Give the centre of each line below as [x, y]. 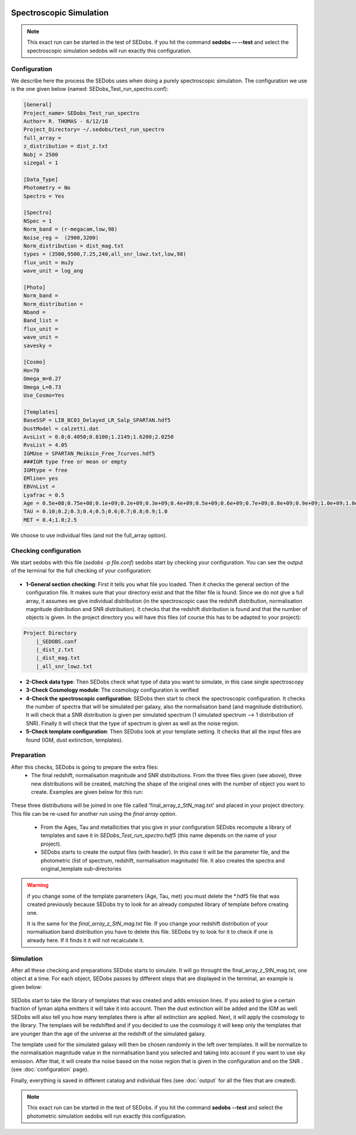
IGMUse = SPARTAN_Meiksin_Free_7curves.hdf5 [89, 453]
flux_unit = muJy [49, 262]
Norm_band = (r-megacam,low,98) [71, 229]
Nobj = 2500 [41, 155]
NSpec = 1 [38, 221]
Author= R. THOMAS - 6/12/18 [66, 121]
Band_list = [41, 321]
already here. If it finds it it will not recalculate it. [86, 940]
